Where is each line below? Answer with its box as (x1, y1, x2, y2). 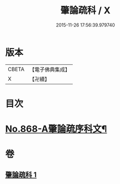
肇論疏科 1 (5, 170, 37, 179)
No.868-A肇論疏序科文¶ (5, 123, 107, 135)
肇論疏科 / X (60, 5, 111, 16)
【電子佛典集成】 (29, 66, 70, 73)
